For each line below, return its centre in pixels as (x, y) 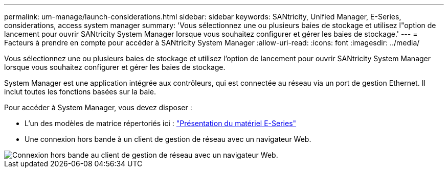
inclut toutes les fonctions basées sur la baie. (80, 92)
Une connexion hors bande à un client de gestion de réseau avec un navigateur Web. (168, 139)
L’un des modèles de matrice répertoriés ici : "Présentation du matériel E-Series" (161, 123)
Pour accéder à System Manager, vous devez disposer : (98, 107)
